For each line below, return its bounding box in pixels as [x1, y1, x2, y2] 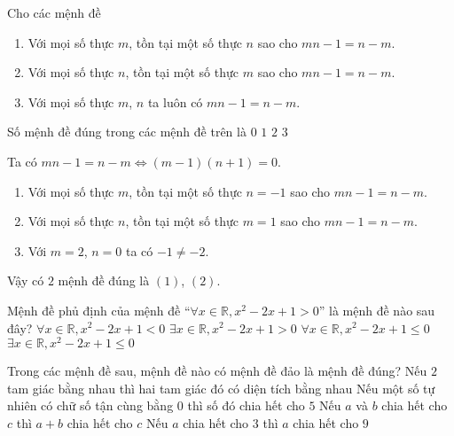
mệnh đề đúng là [58, 271, 150, 290]
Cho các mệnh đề [7, 4, 101, 21]
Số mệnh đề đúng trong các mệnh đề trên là [7, 122, 247, 141]
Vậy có [7, 271, 44, 290]
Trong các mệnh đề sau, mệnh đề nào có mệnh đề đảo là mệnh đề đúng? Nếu [7, 362, 427, 380]
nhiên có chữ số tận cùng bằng [7, 396, 174, 415]
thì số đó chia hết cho [187, 396, 305, 415]
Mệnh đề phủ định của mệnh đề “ [7, 300, 191, 319]
